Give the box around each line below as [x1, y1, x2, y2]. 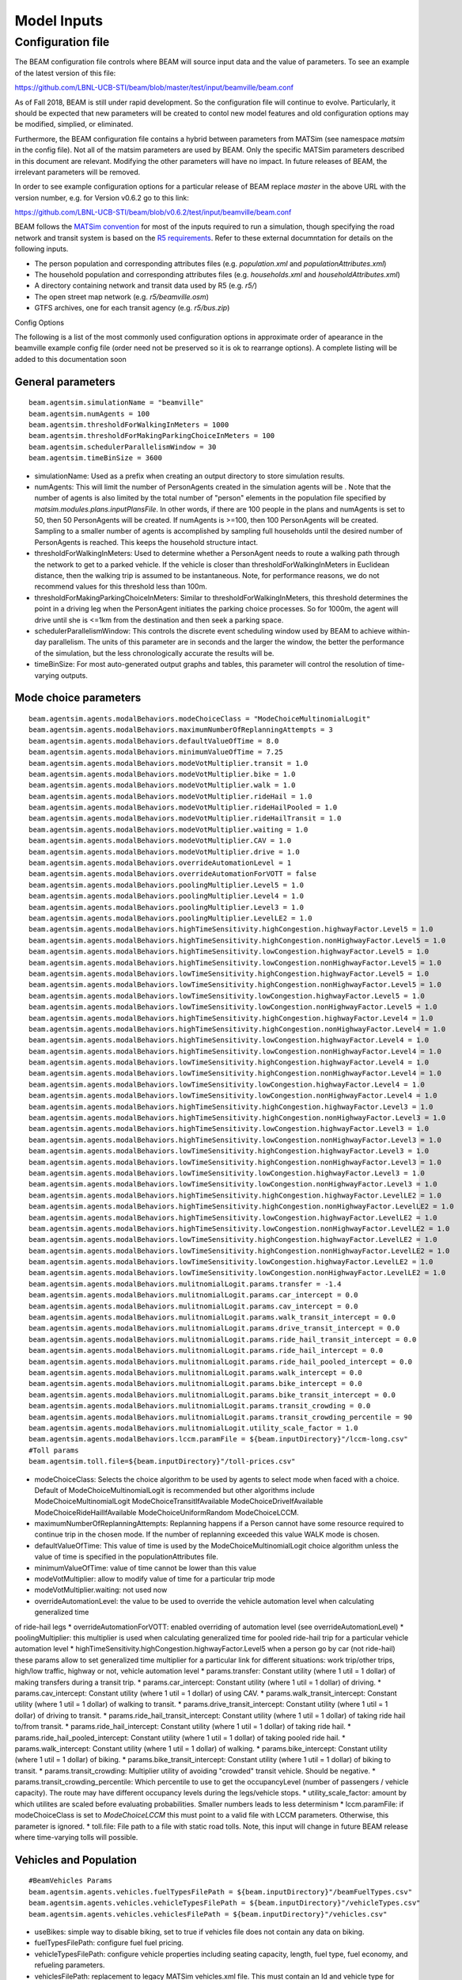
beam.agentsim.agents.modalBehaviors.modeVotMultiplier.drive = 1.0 [28, 847, 300, 856]
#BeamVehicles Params [28, 1876, 112, 1885]
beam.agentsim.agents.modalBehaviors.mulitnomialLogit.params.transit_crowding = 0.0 [28, 1402, 371, 1411]
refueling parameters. [34, 1960, 105, 1970]
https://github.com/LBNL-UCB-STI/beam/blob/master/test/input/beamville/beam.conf [14, 83, 294, 93]
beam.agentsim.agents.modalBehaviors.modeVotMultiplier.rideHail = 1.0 [28, 792, 312, 801]
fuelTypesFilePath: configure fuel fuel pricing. [34, 1938, 184, 1948]
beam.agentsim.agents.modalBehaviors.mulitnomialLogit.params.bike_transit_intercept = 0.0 [28, 1390, 396, 1399]
